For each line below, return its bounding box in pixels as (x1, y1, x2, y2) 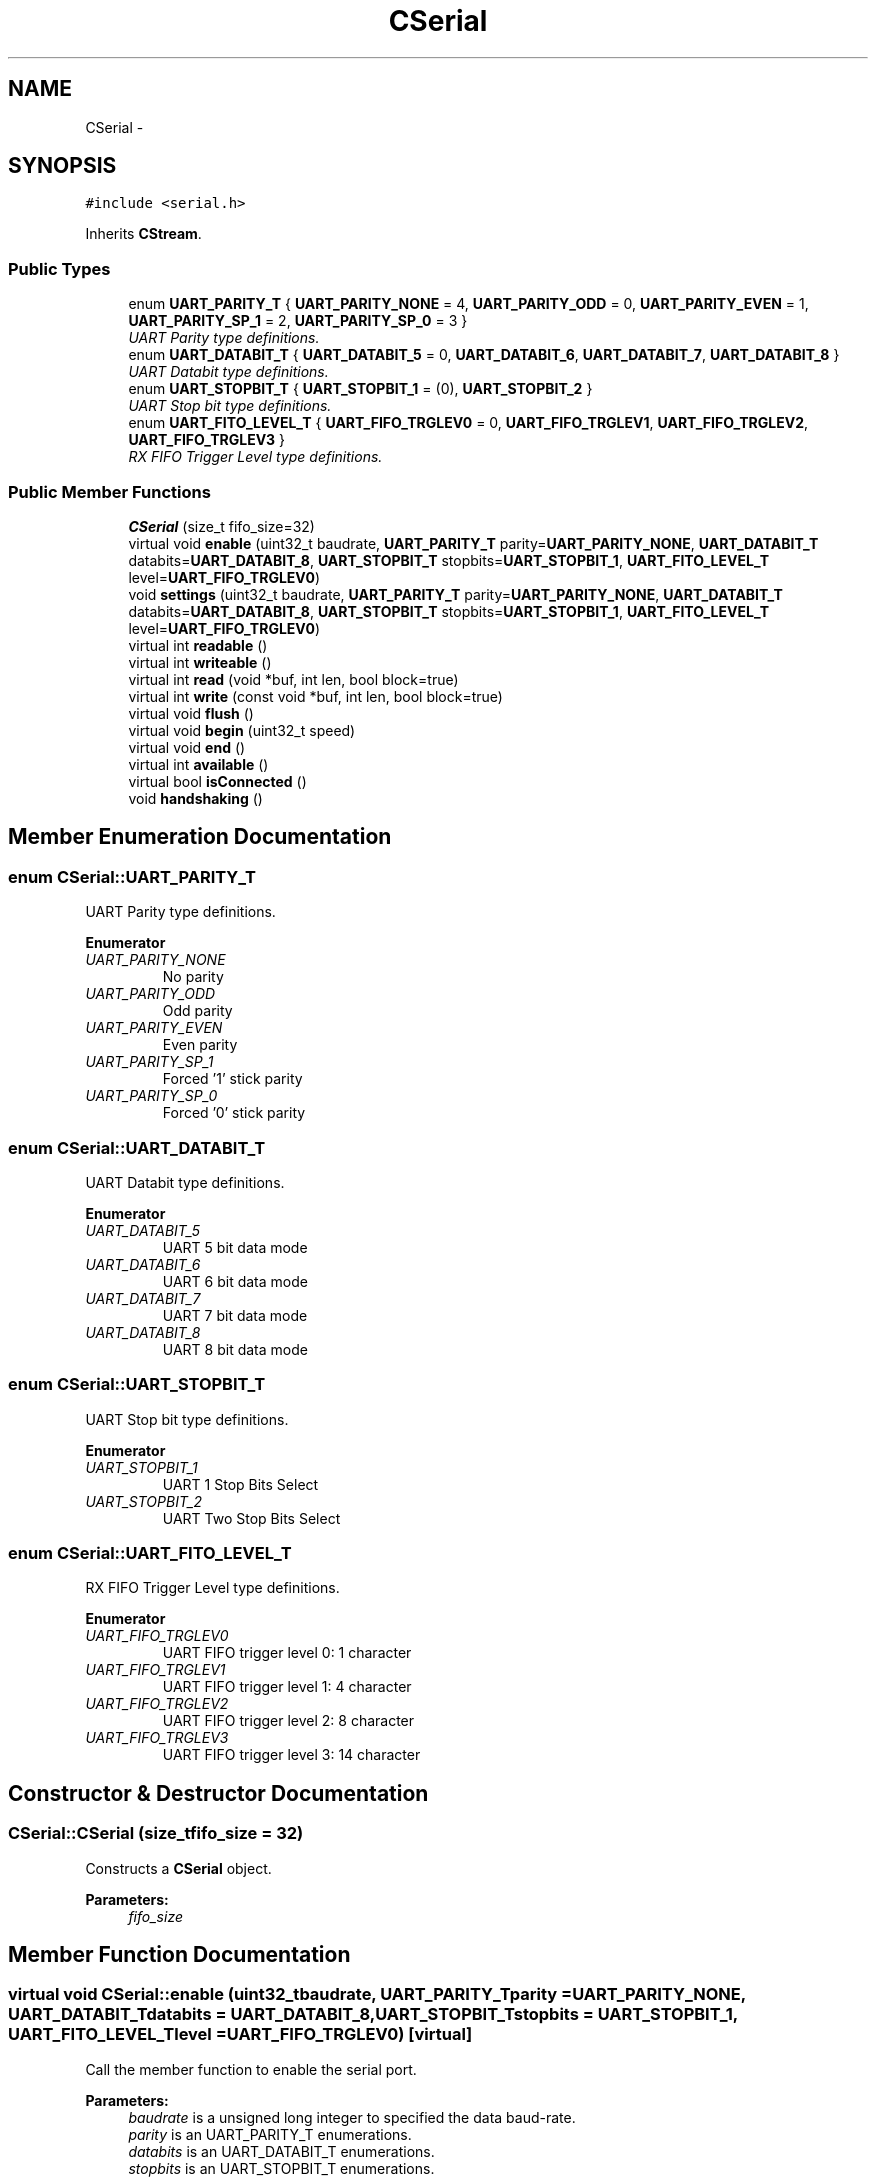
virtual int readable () (128, 636, 268, 654)
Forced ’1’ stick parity (162, 1070, 303, 1088)
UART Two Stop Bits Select (162, 1509, 341, 1527)
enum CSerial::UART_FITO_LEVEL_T (8, 1543, 292, 1564)
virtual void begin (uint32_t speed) (128, 721, 356, 739)
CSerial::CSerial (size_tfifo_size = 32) (8, 1823, 304, 1844)
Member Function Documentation (8, 1942, 351, 1968)
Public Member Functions (8, 481, 211, 502)
